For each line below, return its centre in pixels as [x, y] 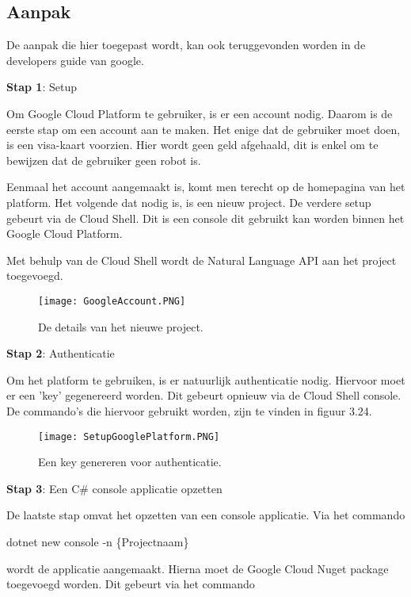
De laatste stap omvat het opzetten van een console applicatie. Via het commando [206, 515]
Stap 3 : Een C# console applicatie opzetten [114, 488]
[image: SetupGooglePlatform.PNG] [129, 436]
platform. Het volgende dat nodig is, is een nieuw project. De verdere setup [189, 202]
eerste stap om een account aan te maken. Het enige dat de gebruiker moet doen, [204, 129]
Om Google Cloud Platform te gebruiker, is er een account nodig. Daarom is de [200, 113]
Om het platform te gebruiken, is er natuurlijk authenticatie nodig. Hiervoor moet [206, 379]
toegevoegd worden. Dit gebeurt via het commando [131, 584]
